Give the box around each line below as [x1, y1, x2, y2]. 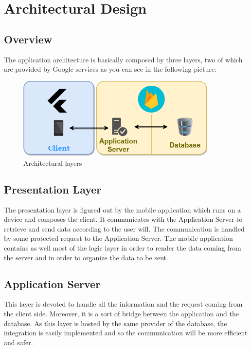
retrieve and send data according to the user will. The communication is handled [4, 223, 245, 233]
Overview [4, 31, 53, 46]
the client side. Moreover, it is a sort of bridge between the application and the [4, 309, 239, 319]
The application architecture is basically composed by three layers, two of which [4, 54, 243, 64]
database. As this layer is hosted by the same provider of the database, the [4, 318, 227, 328]
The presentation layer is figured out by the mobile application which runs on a [4, 204, 241, 214]
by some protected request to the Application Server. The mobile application [4, 233, 233, 243]
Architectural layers [23, 157, 82, 168]
